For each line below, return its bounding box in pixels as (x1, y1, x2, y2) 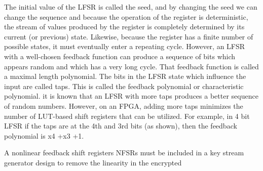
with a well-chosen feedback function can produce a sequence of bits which (4, 51, 236, 61)
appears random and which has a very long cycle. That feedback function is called (4, 61, 259, 71)
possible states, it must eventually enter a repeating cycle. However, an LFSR (4, 41, 245, 52)
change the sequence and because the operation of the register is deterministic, (4, 11, 248, 22)
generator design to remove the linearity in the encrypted (4, 157, 182, 167)
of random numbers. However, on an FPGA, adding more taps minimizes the (4, 100, 243, 111)
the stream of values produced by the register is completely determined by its (4, 21, 245, 32)
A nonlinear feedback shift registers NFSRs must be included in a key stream (4, 147, 244, 158)
